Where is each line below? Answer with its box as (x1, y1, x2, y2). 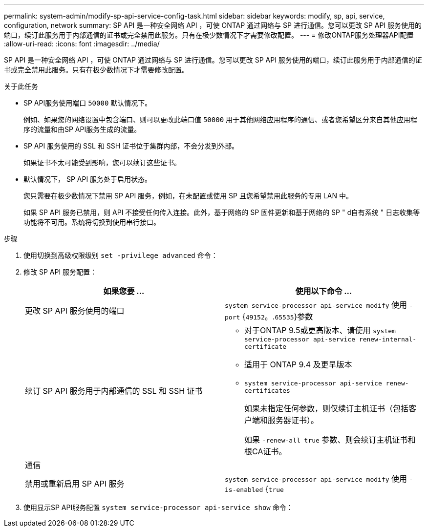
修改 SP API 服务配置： (23, 268, 97, 276)
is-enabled (225, 486, 263, 493)
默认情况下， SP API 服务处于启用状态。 (23, 175, 152, 183)
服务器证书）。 (268, 415, 319, 425)
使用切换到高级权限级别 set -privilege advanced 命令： (23, 251, 218, 259)
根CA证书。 (244, 446, 287, 456)
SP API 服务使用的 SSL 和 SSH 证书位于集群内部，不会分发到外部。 (23, 142, 239, 150)
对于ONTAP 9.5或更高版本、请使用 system (244, 325, 396, 335)
